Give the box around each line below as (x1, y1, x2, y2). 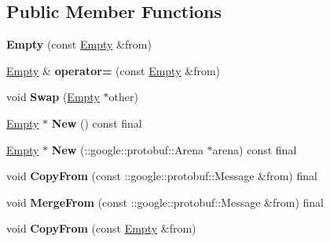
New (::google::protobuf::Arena (51, 141, 203, 157)
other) (108, 88, 138, 105)
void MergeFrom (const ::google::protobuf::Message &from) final (6, 193, 324, 210)
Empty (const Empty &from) (6, 36, 152, 52)
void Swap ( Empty (6, 88, 100, 105)
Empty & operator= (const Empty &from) (6, 62, 221, 78)
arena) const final (212, 141, 297, 157)
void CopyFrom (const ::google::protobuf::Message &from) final (6, 168, 317, 184)
